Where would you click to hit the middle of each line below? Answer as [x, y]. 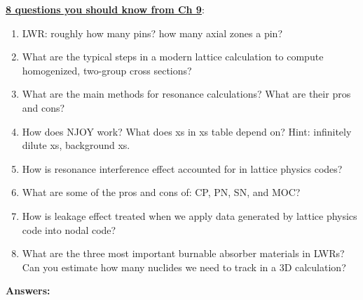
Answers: [28, 291]
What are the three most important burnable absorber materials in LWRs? [183, 253]
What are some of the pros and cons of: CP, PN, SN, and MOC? [161, 192]
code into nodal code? [69, 229]
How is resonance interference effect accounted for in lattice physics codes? [182, 168]
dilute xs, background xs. [76, 145]
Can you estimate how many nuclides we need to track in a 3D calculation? [184, 267]
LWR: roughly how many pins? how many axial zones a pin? [152, 33]
